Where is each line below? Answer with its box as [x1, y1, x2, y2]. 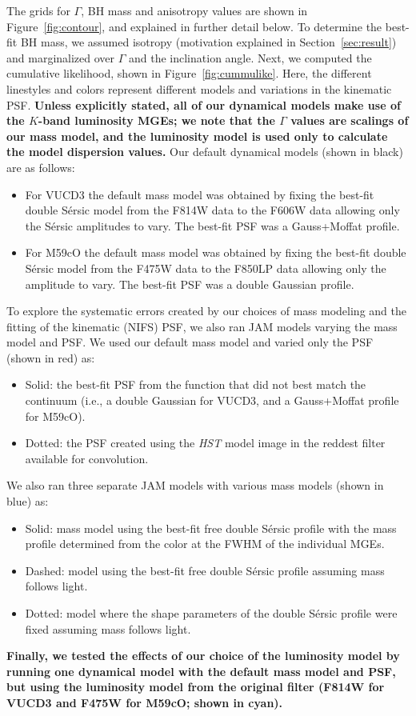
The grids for [6, 2, 70, 18]
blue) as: [6, 493, 49, 510]
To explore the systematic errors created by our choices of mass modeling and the [6, 302, 406, 319]
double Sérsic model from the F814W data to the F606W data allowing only [25, 202, 400, 218]
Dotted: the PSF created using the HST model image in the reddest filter [25, 434, 386, 451]
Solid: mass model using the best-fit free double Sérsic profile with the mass [25, 519, 397, 536]
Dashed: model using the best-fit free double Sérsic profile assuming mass [25, 562, 385, 578]
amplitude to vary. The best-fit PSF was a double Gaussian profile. [25, 275, 354, 292]
